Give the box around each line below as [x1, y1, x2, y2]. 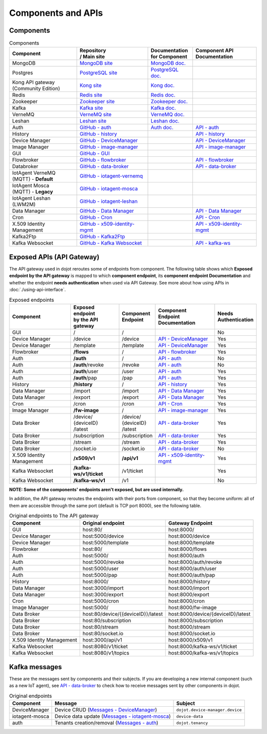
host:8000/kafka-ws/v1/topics [168, 649, 239, 656]
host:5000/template [82, 539, 129, 546]
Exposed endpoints [9, 296, 54, 303]
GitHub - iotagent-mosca [80, 185, 138, 192]
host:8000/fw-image [168, 604, 217, 611]
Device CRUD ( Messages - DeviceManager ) [54, 706, 157, 713]
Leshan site [80, 118, 107, 125]
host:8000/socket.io [168, 630, 216, 637]
